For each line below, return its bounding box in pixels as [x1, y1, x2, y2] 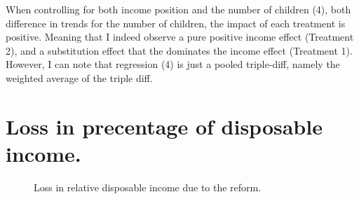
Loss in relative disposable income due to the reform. [34, 179, 262, 194]
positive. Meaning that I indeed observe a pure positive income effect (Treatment [6, 29, 354, 44]
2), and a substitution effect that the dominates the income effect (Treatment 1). [6, 43, 353, 57]
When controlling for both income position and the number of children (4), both [6, 2, 351, 16]
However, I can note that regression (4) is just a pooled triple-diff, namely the [6, 57, 340, 71]
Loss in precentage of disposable [6, 111, 323, 140]
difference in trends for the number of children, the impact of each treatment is [6, 15, 346, 30]
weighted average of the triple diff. [6, 70, 153, 85]
